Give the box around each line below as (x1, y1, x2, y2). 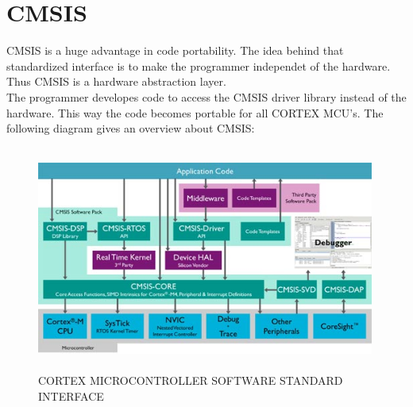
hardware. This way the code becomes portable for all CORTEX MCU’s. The (6, 104, 384, 121)
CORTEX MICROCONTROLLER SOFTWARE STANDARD (38, 372, 343, 389)
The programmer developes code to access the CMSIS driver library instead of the (6, 88, 407, 105)
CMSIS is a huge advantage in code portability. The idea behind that (6, 42, 344, 59)
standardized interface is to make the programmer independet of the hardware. (6, 57, 391, 74)
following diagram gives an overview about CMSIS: (6, 120, 255, 136)
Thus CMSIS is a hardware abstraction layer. (6, 73, 226, 90)
